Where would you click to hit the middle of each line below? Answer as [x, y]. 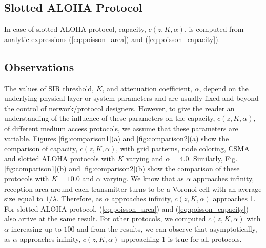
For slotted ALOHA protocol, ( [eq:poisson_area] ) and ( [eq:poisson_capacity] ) [126, 208]
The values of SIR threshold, [49, 88]
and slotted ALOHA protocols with [60, 158]
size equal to [24, 199]
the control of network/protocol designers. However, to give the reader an [119, 108]
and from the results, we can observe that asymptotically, [167, 228]
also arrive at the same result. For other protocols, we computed [105, 219]
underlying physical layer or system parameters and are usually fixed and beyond [131, 98]
